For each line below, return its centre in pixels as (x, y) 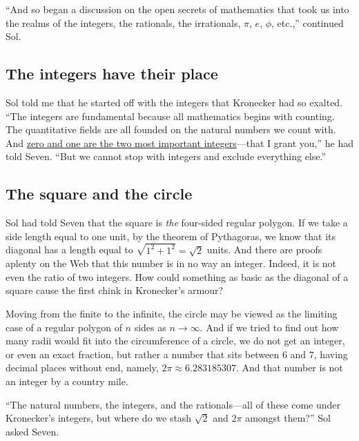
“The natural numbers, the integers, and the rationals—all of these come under (173, 404)
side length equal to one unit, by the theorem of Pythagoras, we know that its (171, 236)
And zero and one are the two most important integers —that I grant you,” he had (179, 143)
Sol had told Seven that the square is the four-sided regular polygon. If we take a (177, 223)
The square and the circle (99, 194)
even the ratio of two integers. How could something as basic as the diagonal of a (177, 276)
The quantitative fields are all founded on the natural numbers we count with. (171, 129)
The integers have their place (112, 73)
